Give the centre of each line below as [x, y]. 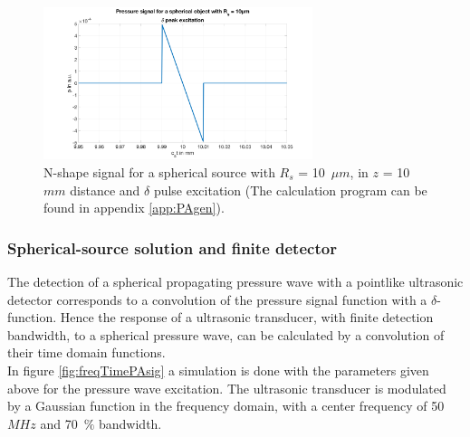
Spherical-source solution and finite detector [172, 247]
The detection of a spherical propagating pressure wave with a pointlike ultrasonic [235, 281]
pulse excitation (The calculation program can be [290, 190]
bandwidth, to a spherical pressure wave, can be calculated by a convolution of [226, 334]
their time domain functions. [86, 352]
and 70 [59, 423]
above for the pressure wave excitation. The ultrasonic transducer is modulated [227, 388]
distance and [105, 190]
